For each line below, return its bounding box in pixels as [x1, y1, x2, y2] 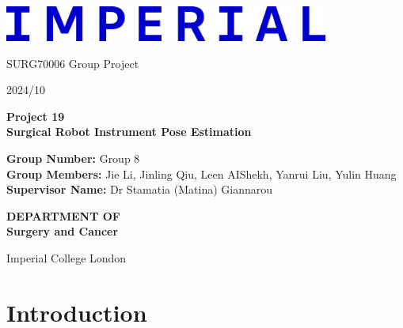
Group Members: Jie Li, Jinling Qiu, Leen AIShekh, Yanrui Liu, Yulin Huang [6, 165, 397, 182]
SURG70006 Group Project [6, 55, 139, 71]
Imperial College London [6, 250, 127, 266]
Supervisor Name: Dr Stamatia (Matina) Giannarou [6, 181, 272, 198]
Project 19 [6, 107, 65, 124]
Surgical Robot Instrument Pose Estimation [6, 123, 252, 140]
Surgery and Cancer [6, 223, 119, 239]
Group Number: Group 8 [6, 150, 140, 167]
